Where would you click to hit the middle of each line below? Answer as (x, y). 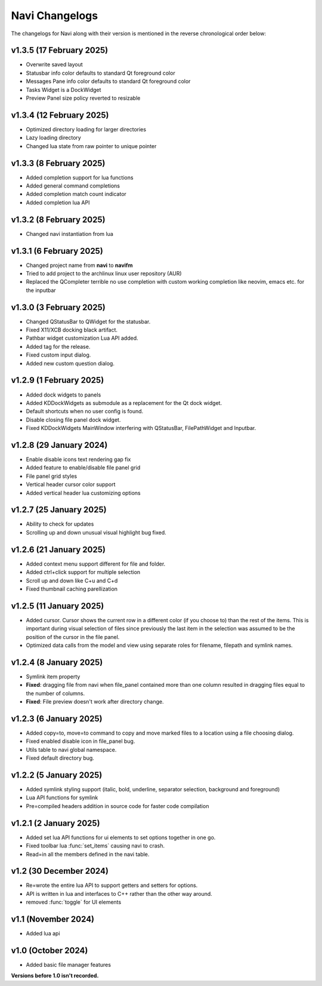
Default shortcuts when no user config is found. (85, 411)
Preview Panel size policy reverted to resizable (83, 98)
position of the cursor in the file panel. (73, 637)
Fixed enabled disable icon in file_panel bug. (80, 741)
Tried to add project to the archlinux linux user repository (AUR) (104, 273)
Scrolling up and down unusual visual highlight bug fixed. (96, 532)
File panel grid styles (52, 476)
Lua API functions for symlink (62, 798)
